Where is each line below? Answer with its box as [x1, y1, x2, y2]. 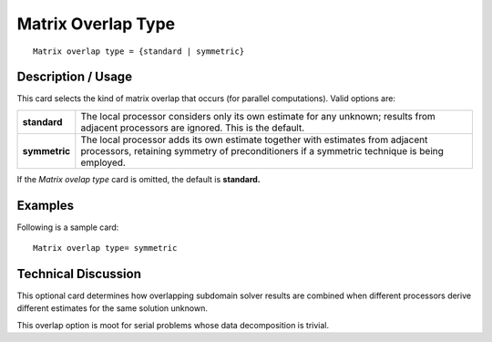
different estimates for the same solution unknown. [16, 303, 209, 314]
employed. [80, 156, 127, 169]
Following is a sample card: [16, 222, 119, 233]
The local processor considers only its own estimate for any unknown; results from [80, 109, 436, 122]
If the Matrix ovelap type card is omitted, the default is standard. [16, 173, 261, 184]
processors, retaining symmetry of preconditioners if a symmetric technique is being [80, 144, 444, 157]
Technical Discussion [16, 265, 141, 282]
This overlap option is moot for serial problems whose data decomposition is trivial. [16, 319, 330, 330]
